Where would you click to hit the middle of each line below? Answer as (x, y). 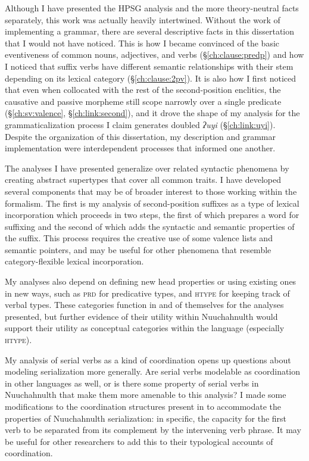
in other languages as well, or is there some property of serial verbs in (132, 383)
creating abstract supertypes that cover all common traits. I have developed (143, 180)
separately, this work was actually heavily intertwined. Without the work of (143, 19)
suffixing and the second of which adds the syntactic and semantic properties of (150, 226)
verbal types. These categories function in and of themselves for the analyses (144, 305)
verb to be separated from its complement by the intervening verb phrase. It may (153, 430)
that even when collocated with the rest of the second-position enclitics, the (143, 90)
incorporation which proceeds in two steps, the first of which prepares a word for (152, 215)
